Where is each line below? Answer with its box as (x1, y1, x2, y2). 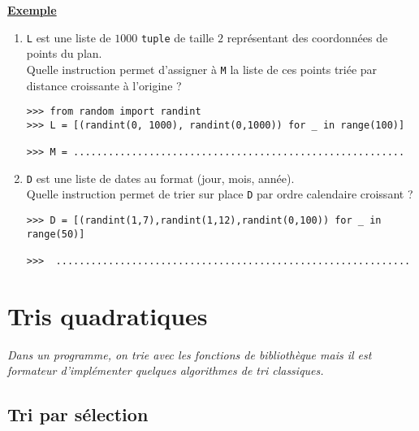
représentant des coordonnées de (227, 28, 388, 46)
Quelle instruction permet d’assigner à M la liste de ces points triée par (26, 60, 378, 77)
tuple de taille (140, 28, 214, 46)
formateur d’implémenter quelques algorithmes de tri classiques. (7, 362, 324, 379)
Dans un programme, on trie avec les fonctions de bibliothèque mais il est (7, 346, 372, 363)
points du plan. (26, 45, 102, 62)
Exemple (7, 2, 57, 18)
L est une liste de (26, 28, 111, 46)
